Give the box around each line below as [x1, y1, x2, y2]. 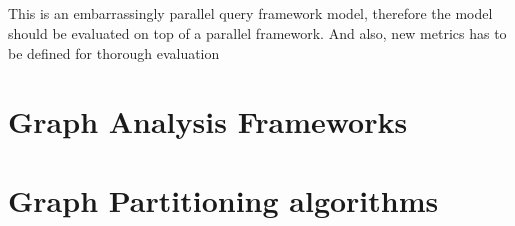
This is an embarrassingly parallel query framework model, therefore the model [8, 3, 493, 24]
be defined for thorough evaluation [8, 42, 220, 63]
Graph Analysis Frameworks [8, 101, 408, 142]
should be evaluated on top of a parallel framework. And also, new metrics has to [8, 22, 507, 43]
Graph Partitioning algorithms [8, 179, 439, 220]
